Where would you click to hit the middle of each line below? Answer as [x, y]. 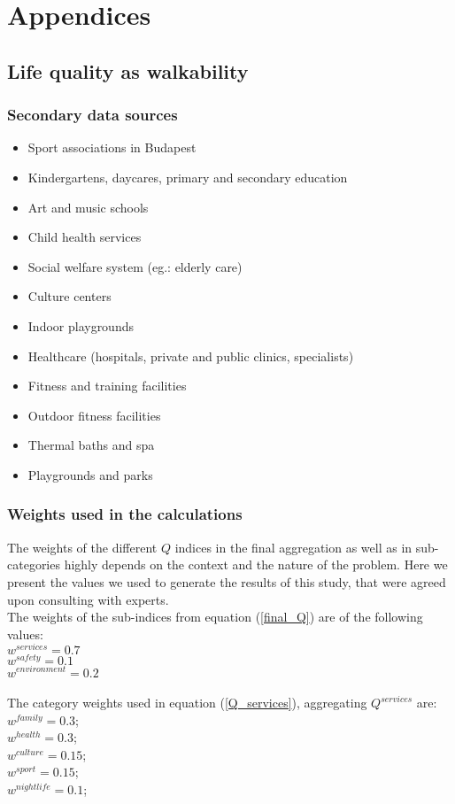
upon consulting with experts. [88, 599]
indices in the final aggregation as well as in [293, 547]
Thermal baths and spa [91, 445]
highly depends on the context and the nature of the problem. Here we [256, 564]
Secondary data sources [93, 115]
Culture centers [69, 296]
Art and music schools [88, 207]
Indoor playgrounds [81, 325]
